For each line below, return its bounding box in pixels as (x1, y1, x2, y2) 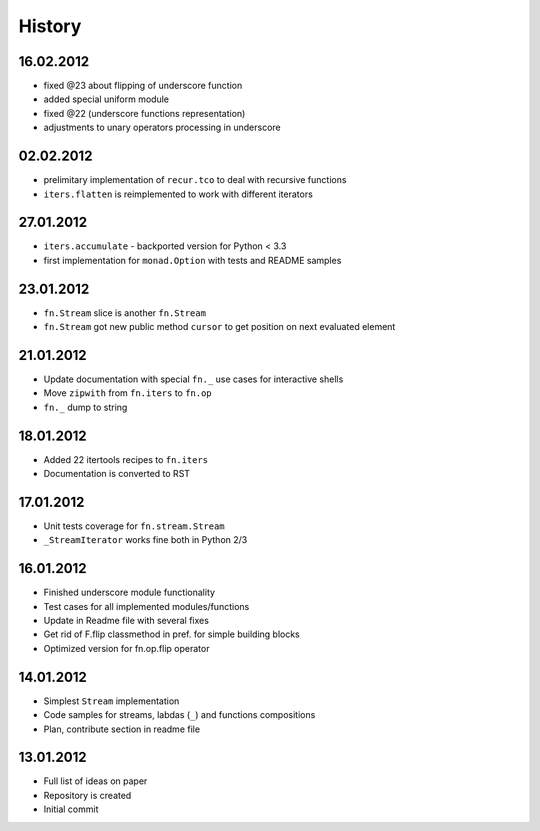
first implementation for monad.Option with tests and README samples (43, 254, 342, 266)
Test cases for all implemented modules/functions (43, 600, 250, 612)
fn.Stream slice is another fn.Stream (43, 306, 207, 319)
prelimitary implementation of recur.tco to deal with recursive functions (43, 174, 347, 186)
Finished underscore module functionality (43, 586, 215, 599)
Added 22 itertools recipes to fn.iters (43, 453, 209, 465)
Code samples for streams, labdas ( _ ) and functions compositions (43, 709, 316, 721)
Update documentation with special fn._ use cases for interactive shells (43, 373, 344, 385)
